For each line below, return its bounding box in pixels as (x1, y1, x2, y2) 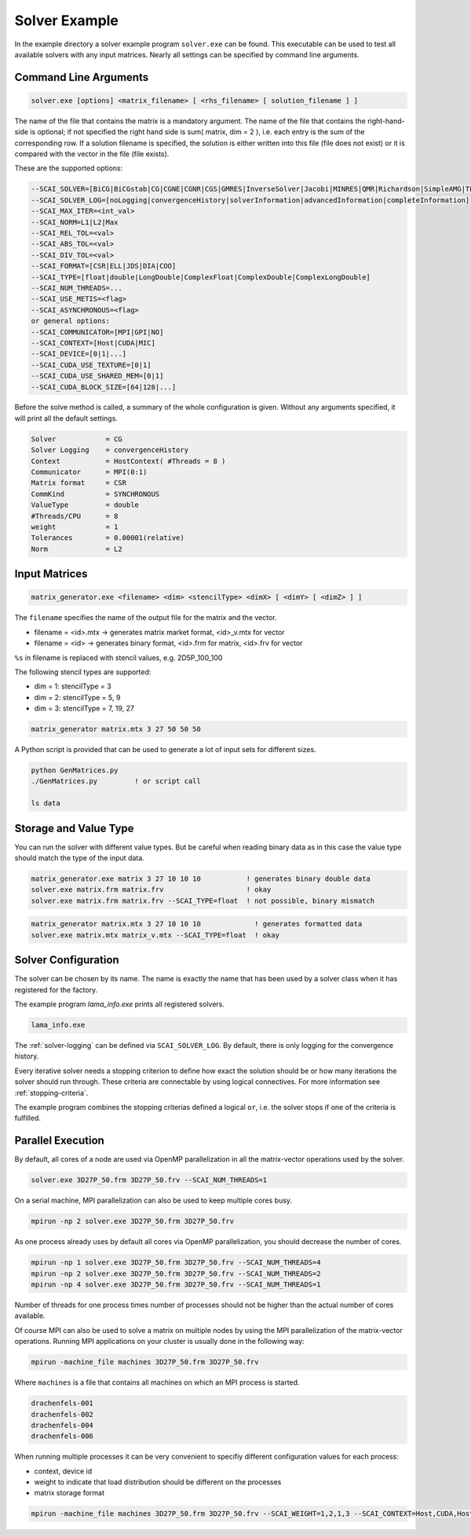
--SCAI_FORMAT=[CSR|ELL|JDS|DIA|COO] (31, 261, 177, 271)
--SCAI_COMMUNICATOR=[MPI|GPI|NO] (31, 327, 164, 337)
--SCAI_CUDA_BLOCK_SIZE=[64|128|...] (31, 382, 177, 392)
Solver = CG (31, 434, 123, 444)
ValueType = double (31, 501, 139, 509)
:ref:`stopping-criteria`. (14, 1088, 89, 1097)
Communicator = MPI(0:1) (31, 468, 148, 476)
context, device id (34, 1466, 93, 1476)
